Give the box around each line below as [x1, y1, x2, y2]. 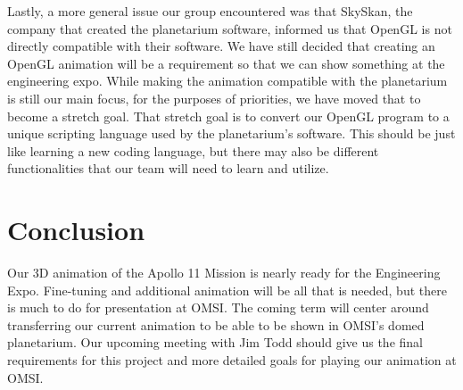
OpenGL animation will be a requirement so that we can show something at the [7, 54, 445, 72]
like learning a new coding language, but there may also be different [7, 141, 379, 160]
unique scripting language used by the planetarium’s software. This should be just [7, 124, 456, 143]
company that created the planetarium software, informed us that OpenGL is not [7, 19, 452, 37]
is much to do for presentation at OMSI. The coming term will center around [7, 298, 429, 317]
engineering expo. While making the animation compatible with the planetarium [7, 71, 448, 90]
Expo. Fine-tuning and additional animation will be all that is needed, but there [7, 280, 447, 299]
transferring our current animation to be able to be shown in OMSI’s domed [7, 315, 425, 334]
